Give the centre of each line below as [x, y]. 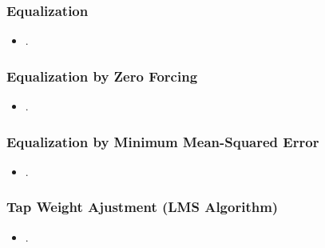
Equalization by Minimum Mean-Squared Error [163, 141]
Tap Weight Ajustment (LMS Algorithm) [143, 207]
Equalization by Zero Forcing [102, 76]
